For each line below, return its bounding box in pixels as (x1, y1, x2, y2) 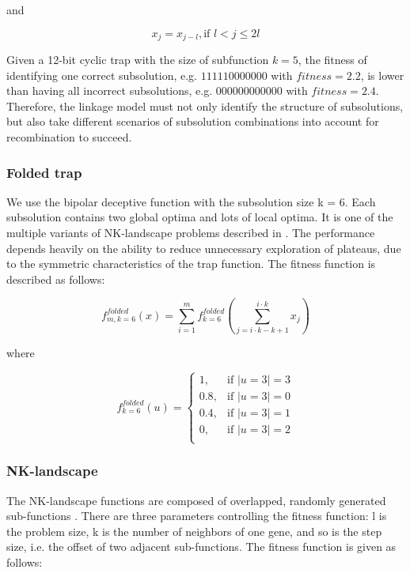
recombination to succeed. (6, 129, 132, 145)
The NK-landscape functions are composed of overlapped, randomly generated (6, 492, 386, 508)
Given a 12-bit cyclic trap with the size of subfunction (6, 51, 269, 68)
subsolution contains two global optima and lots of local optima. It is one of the (6, 209, 393, 225)
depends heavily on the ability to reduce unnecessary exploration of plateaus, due (6, 239, 401, 256)
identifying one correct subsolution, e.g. (6, 66, 197, 83)
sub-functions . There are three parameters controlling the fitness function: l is (6, 507, 387, 524)
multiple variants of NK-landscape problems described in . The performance (6, 224, 375, 241)
